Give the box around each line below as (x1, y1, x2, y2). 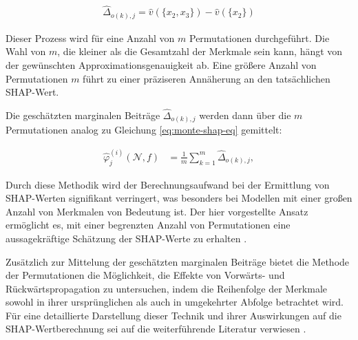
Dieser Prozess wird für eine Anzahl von (6, 30, 175, 45)
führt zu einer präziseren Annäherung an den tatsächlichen (83, 71, 330, 85)
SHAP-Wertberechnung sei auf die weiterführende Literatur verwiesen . (6, 321, 306, 336)
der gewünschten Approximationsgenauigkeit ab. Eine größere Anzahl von (6, 57, 317, 72)
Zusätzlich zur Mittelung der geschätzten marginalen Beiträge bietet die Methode (6, 254, 350, 268)
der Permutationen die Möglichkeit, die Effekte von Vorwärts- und (6, 268, 285, 282)
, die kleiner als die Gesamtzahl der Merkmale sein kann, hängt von (57, 44, 343, 59)
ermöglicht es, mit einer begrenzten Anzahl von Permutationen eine (6, 217, 291, 232)
